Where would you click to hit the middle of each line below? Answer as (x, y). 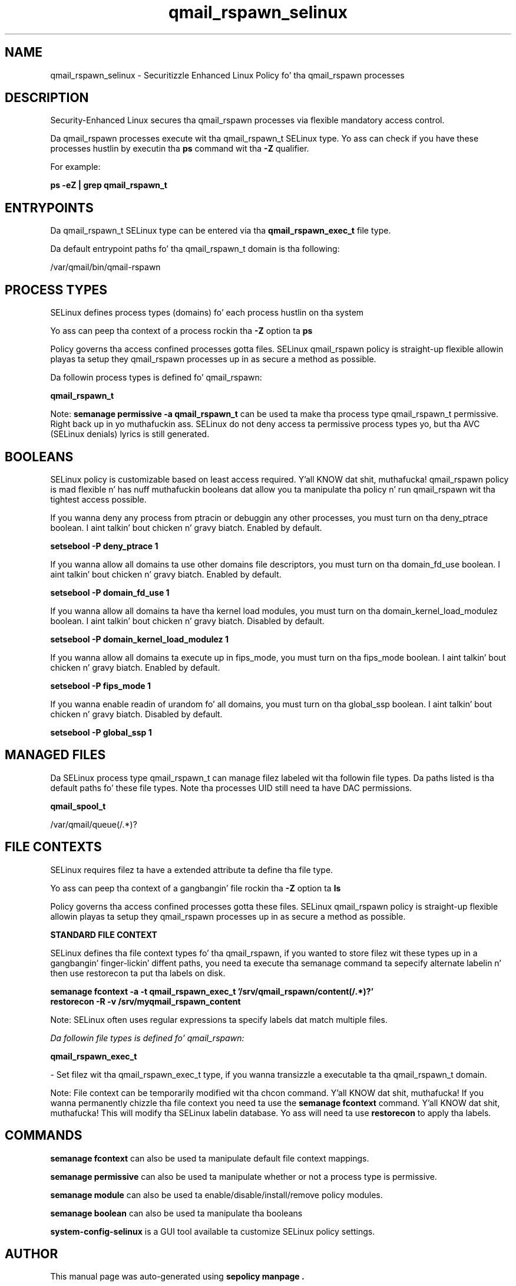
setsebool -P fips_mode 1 (100, 685)
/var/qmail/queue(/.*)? (94, 824)
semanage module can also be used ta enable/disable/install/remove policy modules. (216, 1195)
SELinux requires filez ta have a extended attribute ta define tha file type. (192, 870)
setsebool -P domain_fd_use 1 (110, 592)
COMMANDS (44, 1136)
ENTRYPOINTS (49, 208)
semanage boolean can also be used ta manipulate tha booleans (176, 1213)
